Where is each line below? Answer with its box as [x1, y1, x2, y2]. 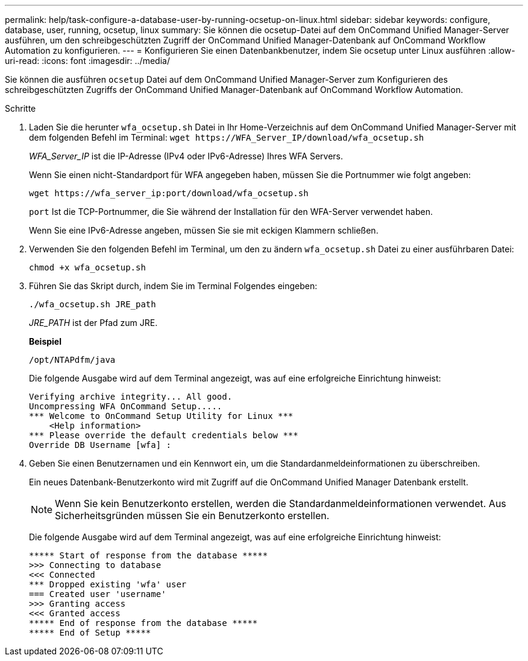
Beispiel [29, 336, 61, 346]
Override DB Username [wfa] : [29, 440, 172, 450]
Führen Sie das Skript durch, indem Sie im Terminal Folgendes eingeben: [29, 281, 318, 291]
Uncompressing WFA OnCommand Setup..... [29, 401, 222, 411]
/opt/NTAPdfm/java [29, 355, 116, 365]
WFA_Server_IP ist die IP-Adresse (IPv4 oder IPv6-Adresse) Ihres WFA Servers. [29, 151, 344, 161]
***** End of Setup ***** [29, 628, 151, 637]
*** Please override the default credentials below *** [29, 430, 298, 440]
